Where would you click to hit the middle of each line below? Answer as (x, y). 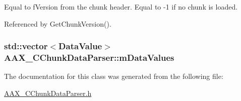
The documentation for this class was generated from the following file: (114, 76)
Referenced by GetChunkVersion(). (58, 23)
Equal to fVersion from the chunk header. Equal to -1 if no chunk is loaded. (121, 7)
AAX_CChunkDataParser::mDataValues (89, 58)
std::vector (26, 46)
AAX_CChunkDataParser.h (48, 93)
